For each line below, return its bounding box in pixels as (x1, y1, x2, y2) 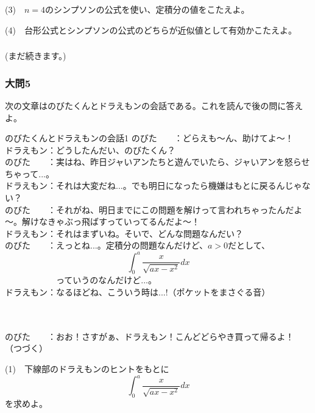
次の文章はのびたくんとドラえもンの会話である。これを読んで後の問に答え (5, 99, 303, 111)
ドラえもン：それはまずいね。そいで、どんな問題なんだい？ (5, 227, 244, 239)
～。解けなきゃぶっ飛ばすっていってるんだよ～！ (5, 215, 200, 228)
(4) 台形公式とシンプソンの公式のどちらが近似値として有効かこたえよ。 (5, 23, 297, 36)
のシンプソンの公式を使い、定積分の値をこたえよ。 (44, 3, 250, 15)
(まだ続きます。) (5, 49, 66, 62)
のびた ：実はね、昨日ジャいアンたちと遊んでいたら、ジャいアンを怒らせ (5, 155, 310, 168)
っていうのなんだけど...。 (55, 274, 157, 286)
